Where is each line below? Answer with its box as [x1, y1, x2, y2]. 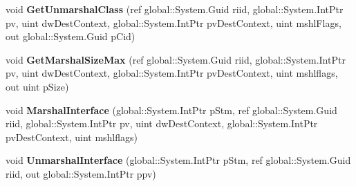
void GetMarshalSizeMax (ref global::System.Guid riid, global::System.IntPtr [6, 52, 346, 66]
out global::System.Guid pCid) [6, 29, 135, 44]
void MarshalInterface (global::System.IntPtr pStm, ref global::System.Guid [6, 102, 337, 117]
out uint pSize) [6, 79, 69, 93]
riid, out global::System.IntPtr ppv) [6, 166, 156, 180]
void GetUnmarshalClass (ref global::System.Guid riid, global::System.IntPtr [6, 2, 344, 16]
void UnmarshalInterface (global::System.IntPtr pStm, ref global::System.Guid [6, 153, 351, 167]
